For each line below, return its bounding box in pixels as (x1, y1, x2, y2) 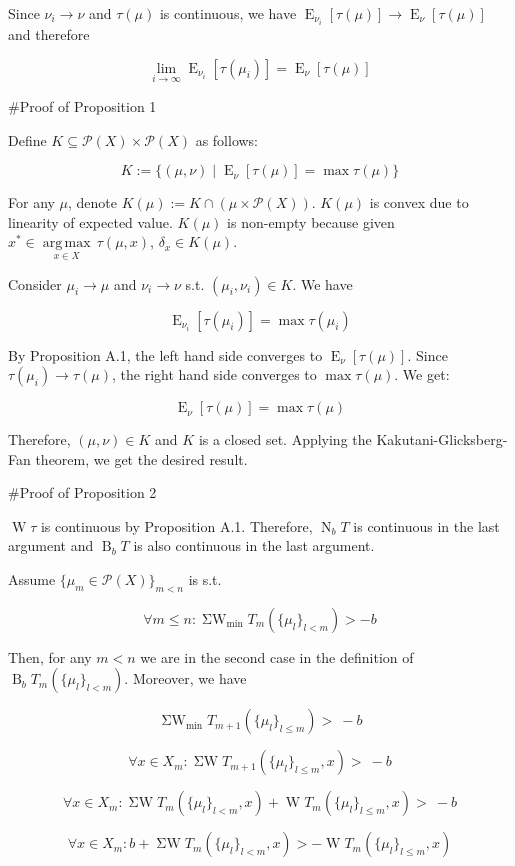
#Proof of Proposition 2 (8, 482, 157, 503)
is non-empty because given (227, 211, 395, 232)
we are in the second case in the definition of (140, 646, 414, 667)
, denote (68, 192, 118, 213)
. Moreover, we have (124, 668, 247, 689)
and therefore (8, 24, 90, 45)
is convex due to (369, 192, 469, 213)
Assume (8, 569, 56, 590)
